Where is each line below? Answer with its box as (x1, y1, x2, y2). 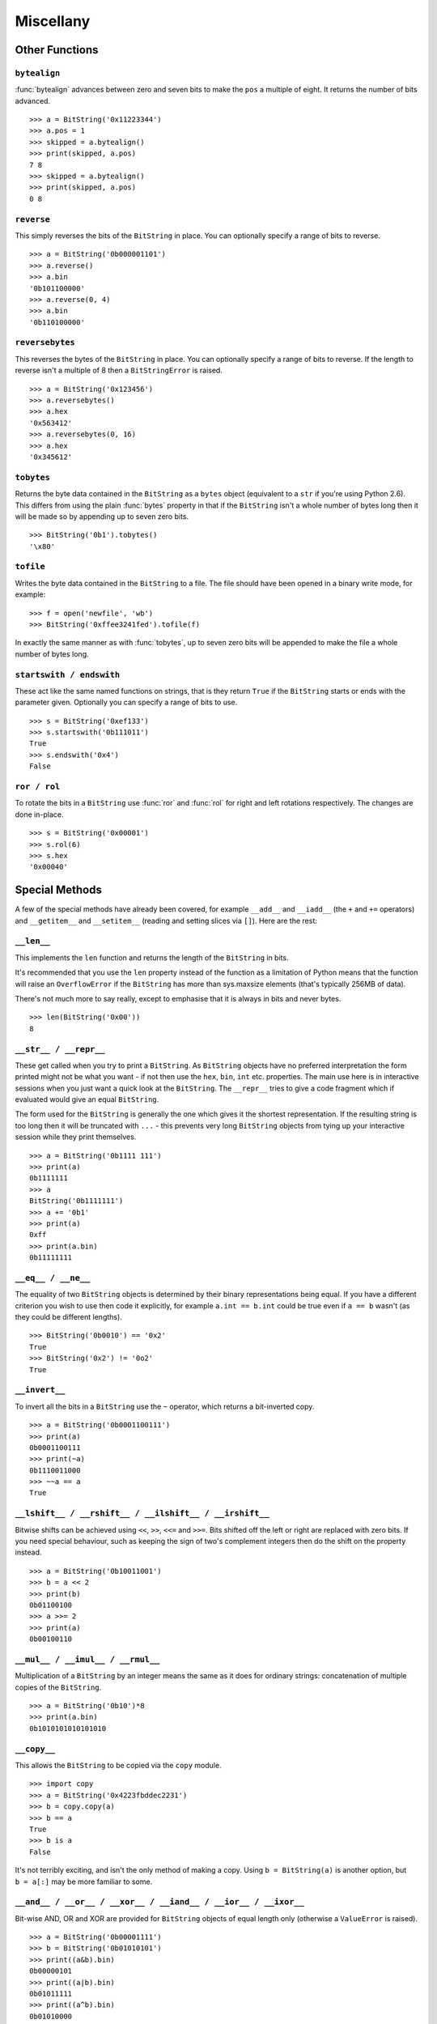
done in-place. (15, 810, 64, 819)
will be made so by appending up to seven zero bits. (15, 511, 189, 521)
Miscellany (15, 12, 91, 30)
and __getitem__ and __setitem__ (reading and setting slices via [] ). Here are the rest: (15, 916, 317, 925)
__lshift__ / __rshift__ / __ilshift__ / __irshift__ (15, 1508, 270, 1519)
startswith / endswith (15, 669, 121, 680)
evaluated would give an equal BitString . (15, 1095, 159, 1104)
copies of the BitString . (15, 1682, 102, 1692)
